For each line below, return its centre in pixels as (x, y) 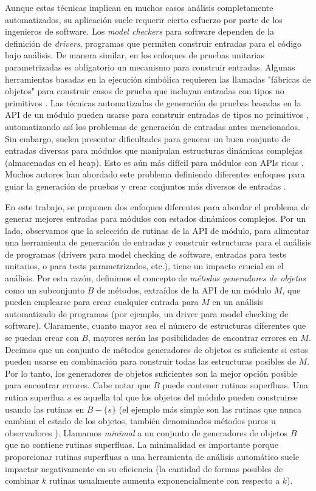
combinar (22, 480)
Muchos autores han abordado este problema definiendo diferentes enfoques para (155, 174)
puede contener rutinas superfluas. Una (235, 385)
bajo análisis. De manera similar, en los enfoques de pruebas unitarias (135, 55)
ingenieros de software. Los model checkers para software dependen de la (139, 31)
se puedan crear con (42, 338)
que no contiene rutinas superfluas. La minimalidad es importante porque (142, 445)
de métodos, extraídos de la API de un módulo (184, 290)
